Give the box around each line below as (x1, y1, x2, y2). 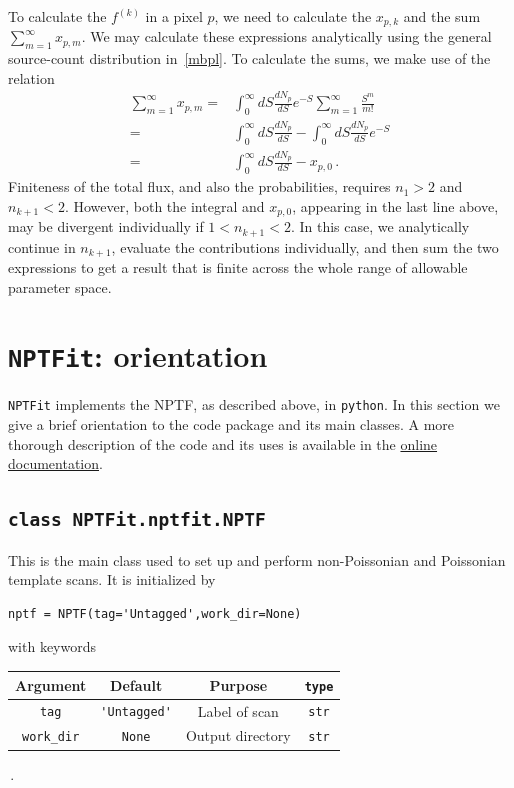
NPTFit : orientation (8, 335, 268, 376)
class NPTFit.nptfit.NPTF (8, 509, 266, 531)
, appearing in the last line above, (292, 195, 499, 216)
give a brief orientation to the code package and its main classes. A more (8, 414, 455, 435)
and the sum (403, 6, 481, 26)
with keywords (8, 636, 97, 657)
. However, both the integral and (64, 195, 265, 216)
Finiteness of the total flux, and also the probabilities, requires (8, 176, 391, 197)
